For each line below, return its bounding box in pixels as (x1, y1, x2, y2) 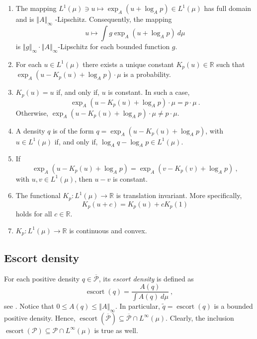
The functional (15, 190, 61, 201)
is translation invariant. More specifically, (116, 190, 242, 201)
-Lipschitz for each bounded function (58, 41, 170, 51)
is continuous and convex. (69, 225, 147, 235)
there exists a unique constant (83, 59, 174, 69)
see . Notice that (4, 301, 54, 311)
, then (75, 173, 92, 184)
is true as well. (94, 325, 138, 335)
